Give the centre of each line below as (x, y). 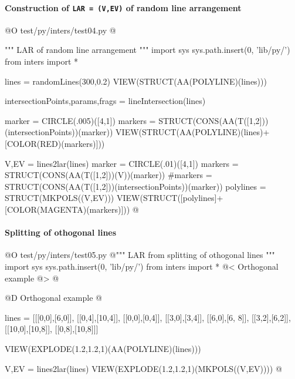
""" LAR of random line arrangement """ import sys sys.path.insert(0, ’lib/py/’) (147, 50)
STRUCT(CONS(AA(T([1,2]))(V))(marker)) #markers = (108, 175)
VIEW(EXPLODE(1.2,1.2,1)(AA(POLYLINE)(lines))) (103, 348)
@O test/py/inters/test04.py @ (60, 30)
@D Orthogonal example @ (53, 298)
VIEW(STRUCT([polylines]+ (170, 198)
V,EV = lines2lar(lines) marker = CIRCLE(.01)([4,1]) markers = (122, 163)
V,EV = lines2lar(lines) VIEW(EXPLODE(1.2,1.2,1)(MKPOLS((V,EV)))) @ (143, 368)
